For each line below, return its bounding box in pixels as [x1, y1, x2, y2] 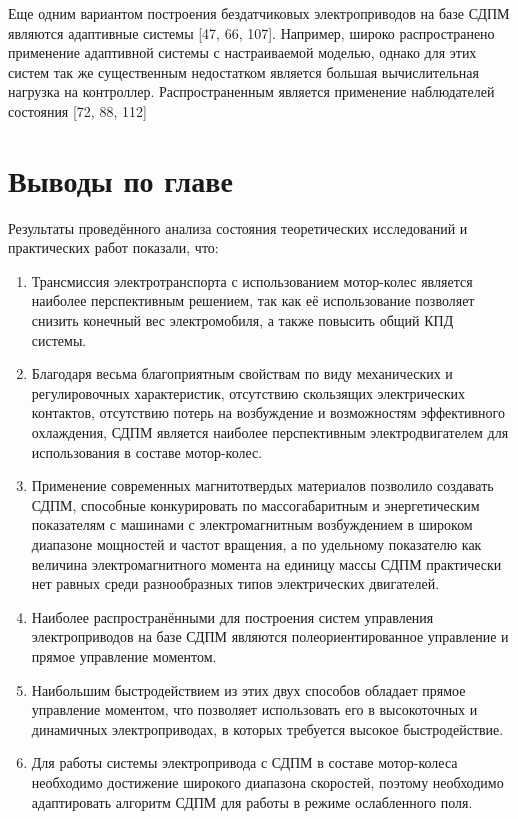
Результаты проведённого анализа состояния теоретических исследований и [8, 217, 468, 238]
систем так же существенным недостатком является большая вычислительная [8, 61, 479, 82]
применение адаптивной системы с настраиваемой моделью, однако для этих [8, 42, 477, 63]
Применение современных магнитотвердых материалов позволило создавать [31, 475, 494, 496]
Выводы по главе [8, 159, 233, 200]
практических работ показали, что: [8, 237, 219, 258]
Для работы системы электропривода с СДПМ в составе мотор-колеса [31, 752, 458, 773]
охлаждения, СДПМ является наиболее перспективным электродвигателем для [31, 422, 509, 443]
